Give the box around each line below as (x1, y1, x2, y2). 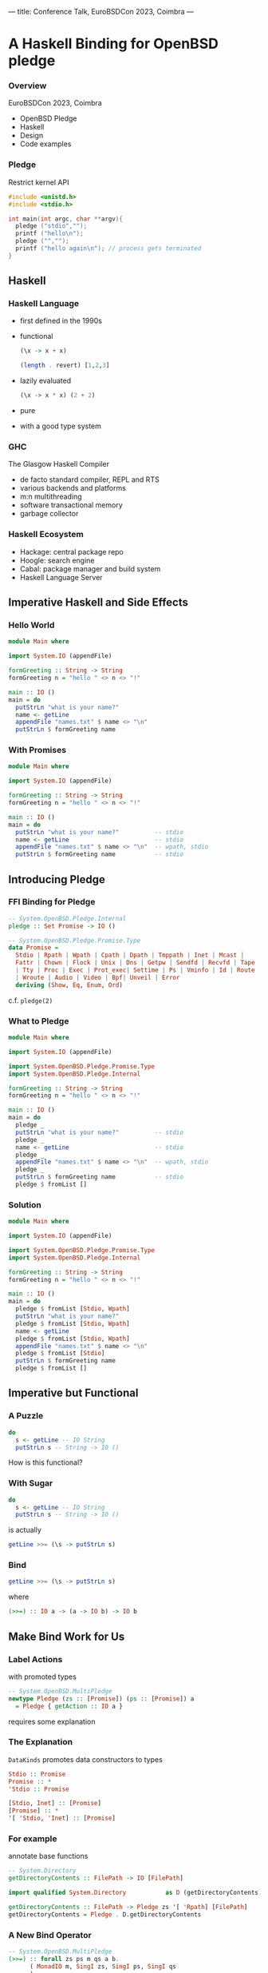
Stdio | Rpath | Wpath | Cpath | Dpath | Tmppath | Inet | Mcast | (15, 951, 245, 960)
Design (19, 131, 44, 141)
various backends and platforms (19, 483, 126, 493)
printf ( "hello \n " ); (15, 229, 84, 238)
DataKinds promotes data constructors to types (8, 1754, 164, 1764)
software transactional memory (19, 500, 124, 510)
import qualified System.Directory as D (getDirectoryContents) (8, 1889, 262, 1897)
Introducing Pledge (8, 873, 106, 886)
